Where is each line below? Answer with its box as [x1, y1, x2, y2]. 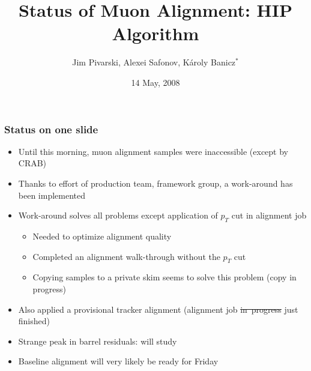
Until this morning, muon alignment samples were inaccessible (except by [18, 145, 288, 157]
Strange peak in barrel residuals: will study [18, 334, 177, 347]
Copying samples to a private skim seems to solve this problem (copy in [32, 271, 297, 283]
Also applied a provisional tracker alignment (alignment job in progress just [18, 303, 298, 315]
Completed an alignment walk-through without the [32, 250, 220, 262]
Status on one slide [4, 121, 98, 136]
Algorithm [112, 21, 199, 46]
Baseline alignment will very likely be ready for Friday [18, 355, 219, 367]
